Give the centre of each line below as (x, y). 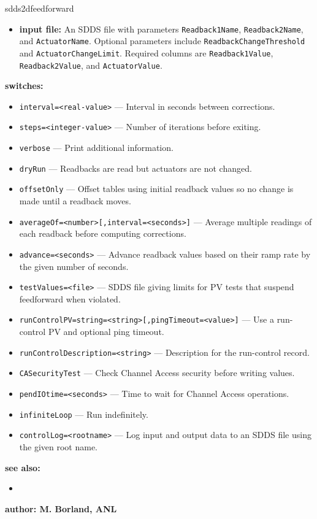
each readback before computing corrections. (103, 233)
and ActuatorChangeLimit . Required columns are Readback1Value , (146, 52)
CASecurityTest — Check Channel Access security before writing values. (157, 373)
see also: (23, 467)
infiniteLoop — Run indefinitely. (84, 414)
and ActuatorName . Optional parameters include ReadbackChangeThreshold (162, 41)
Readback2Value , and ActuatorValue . (91, 65)
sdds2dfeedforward (40, 8)
